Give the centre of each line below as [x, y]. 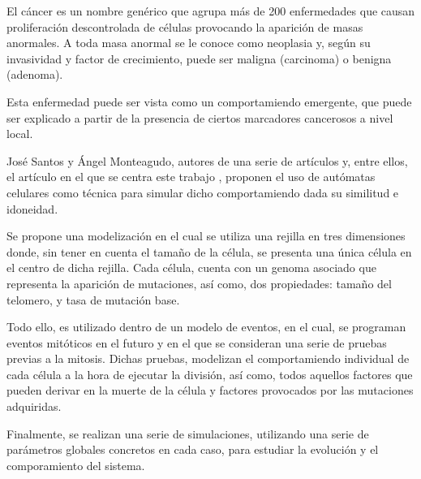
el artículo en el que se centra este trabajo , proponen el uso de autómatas [191, 177]
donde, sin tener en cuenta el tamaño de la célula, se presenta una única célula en [209, 251]
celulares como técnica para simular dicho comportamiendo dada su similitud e [203, 192]
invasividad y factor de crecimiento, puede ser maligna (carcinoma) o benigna [199, 58]
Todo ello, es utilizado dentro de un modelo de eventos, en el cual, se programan [206, 327]
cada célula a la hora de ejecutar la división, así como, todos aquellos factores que [210, 374]
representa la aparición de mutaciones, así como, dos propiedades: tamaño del [199, 283]
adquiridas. [34, 406]
